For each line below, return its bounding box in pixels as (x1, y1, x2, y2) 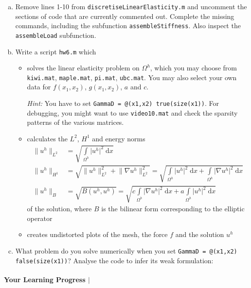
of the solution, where (27, 203, 92, 214)
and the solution (175, 229, 224, 239)
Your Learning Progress (4, 274, 86, 284)
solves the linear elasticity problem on (27, 63, 140, 73)
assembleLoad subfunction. (15, 30, 96, 40)
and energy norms (92, 133, 145, 143)
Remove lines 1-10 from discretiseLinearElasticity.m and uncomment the (15, 1, 247, 11)
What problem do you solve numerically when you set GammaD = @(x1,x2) (15, 246, 237, 256)
